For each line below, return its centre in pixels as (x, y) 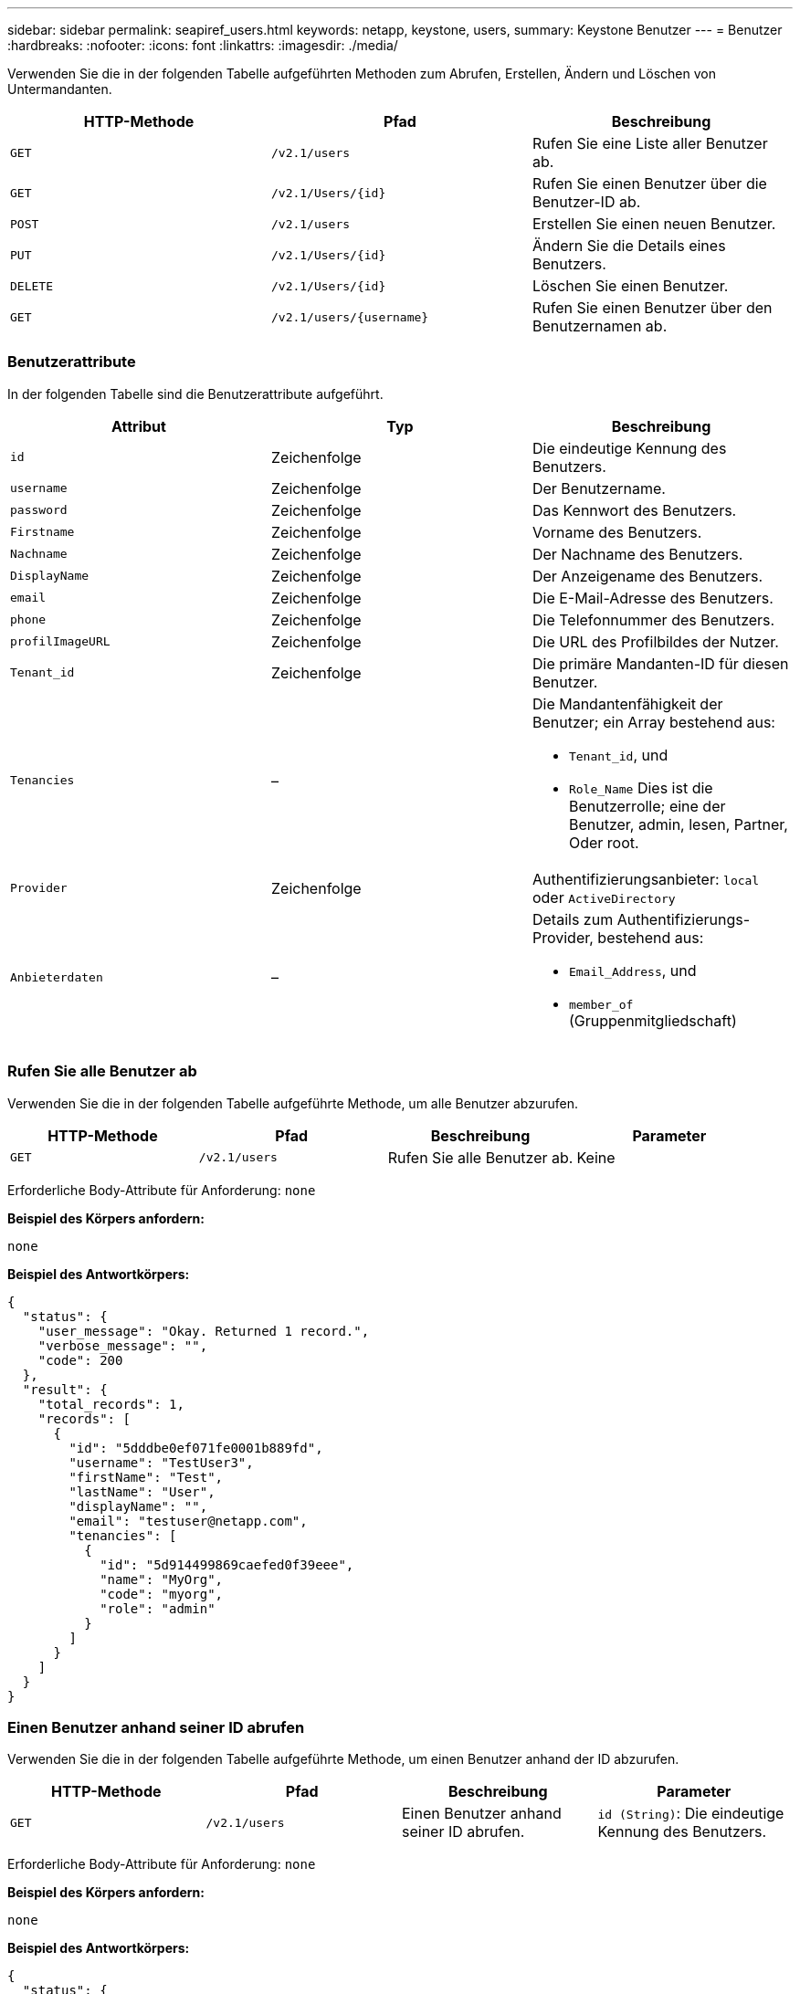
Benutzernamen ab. (600, 326)
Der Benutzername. (599, 488)
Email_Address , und (632, 970)
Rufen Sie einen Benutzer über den (652, 308)
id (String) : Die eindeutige (691, 1814)
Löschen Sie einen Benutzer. (630, 286)
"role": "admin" (158, 1608)
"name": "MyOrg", (162, 1579)
